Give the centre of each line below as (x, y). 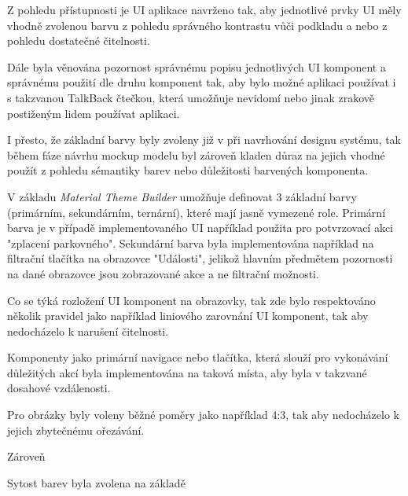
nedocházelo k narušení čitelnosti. (88, 331)
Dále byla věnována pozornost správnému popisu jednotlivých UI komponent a (197, 66)
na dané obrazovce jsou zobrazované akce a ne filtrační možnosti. (163, 273)
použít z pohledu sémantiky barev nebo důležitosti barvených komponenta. (188, 170)
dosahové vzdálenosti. (59, 388)
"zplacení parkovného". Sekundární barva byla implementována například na (191, 242)
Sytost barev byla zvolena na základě (96, 482)
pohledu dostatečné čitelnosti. (79, 40)
